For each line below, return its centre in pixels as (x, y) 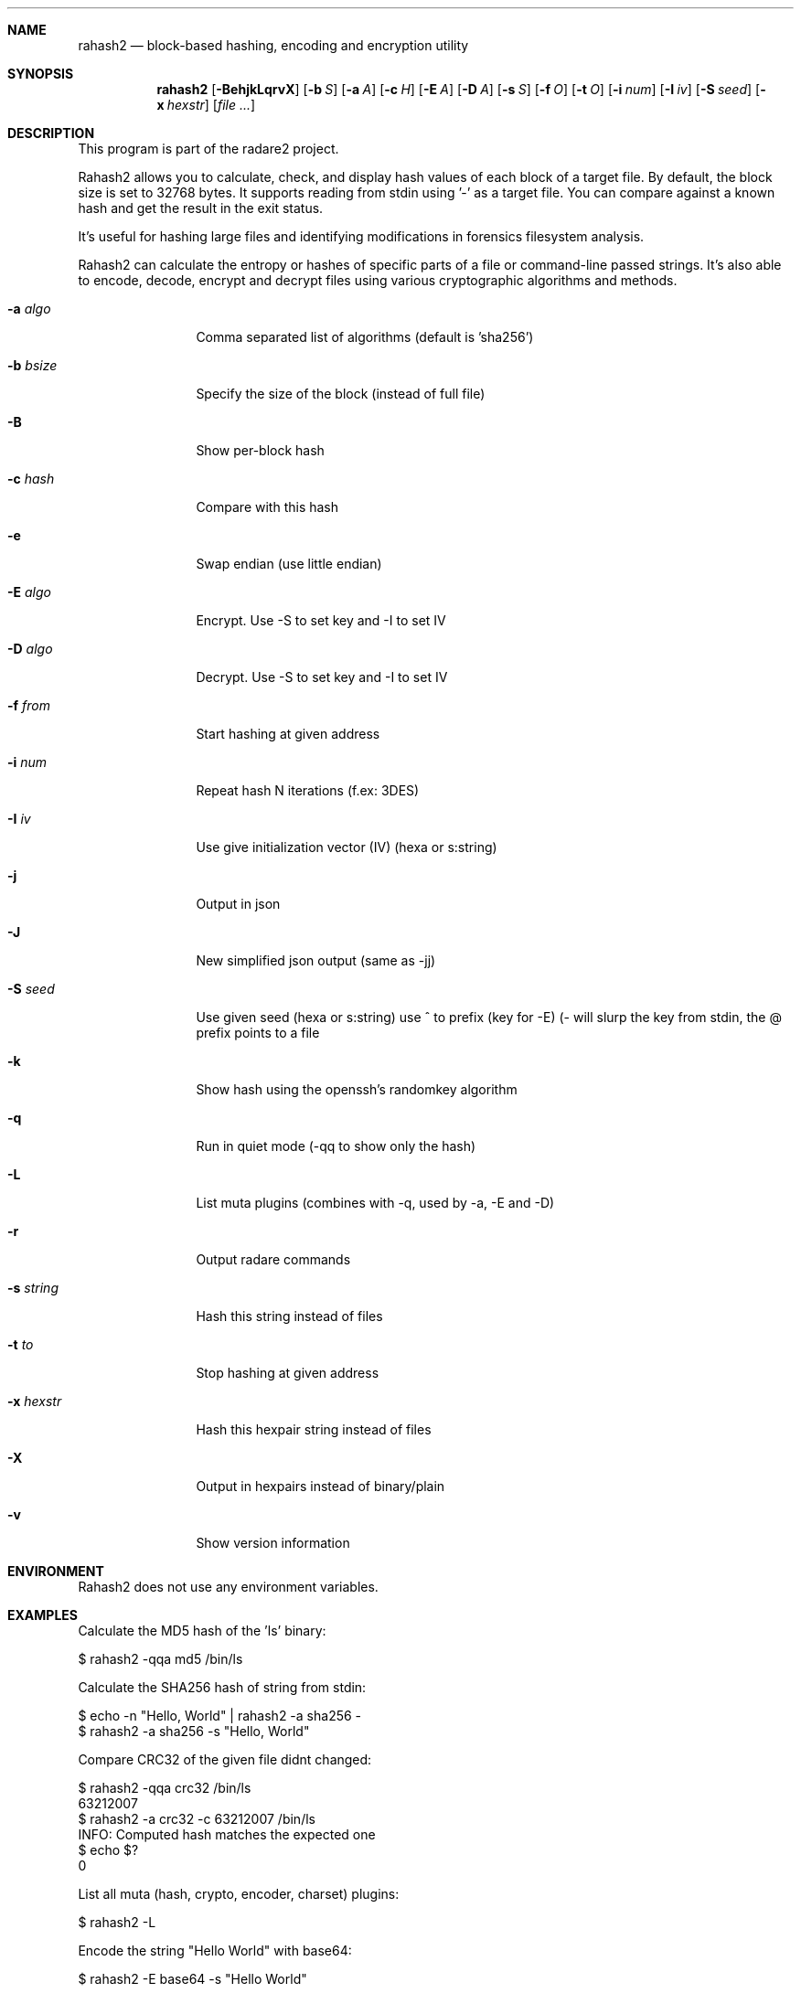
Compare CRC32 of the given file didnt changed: (225, 1759)
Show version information (273, 1543)
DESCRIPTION (51, 133)
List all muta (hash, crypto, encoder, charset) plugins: (239, 1894)
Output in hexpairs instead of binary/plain (320, 1486)
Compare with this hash (267, 507)
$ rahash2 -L (117, 1922)
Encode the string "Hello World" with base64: (215, 1950)
